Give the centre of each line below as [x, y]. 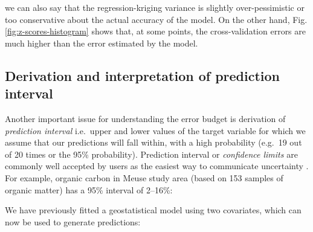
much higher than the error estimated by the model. [102, 43]
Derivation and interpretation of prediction [143, 75]
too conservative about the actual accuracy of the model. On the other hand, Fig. [156, 19]
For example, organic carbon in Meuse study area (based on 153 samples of [144, 177]
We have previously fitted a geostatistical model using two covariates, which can [153, 210]
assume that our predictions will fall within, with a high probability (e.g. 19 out [153, 142]
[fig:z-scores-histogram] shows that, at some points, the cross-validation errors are [156, 31]
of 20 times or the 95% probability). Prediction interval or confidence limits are [151, 154]
